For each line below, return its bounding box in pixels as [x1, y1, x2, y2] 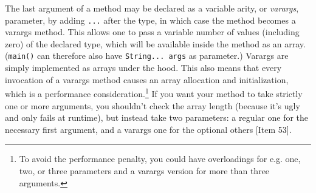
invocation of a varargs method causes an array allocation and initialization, [5, 73, 289, 86]
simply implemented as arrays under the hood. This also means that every [5, 61, 282, 74]
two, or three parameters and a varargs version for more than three [19, 164, 270, 177]
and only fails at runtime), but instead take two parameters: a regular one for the [5, 111, 309, 124]
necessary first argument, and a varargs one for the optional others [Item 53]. [5, 123, 292, 135]
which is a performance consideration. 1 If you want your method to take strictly [5, 86, 303, 100]
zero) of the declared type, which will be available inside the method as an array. [5, 37, 306, 50]
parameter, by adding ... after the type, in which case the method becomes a [5, 13, 296, 26]
